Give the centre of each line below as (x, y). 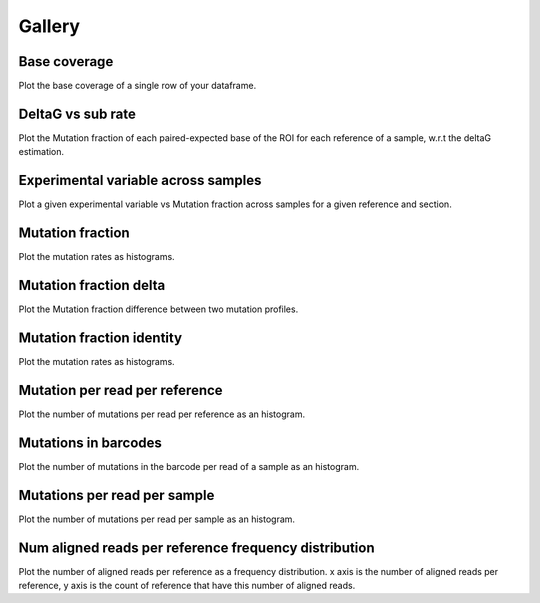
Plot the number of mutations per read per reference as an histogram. (161, 414)
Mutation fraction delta (92, 285)
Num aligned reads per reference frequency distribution (196, 547)
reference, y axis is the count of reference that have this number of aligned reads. (187, 585)
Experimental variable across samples (140, 180)
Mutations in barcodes (90, 442)
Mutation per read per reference (121, 390)
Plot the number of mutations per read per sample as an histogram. (156, 519)
